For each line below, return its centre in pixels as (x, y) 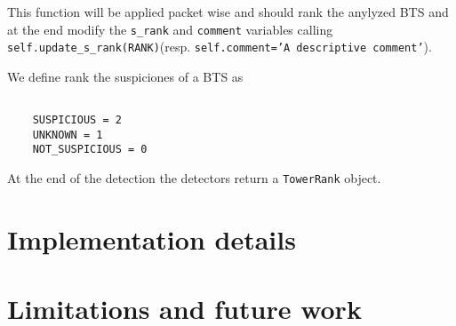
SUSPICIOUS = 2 (77, 120)
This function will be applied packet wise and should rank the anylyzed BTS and (228, 12)
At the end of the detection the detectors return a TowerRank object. (194, 178)
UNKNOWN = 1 (68, 135)
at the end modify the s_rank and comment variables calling (170, 29)
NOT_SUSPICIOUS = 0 (90, 150)
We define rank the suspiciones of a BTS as (125, 76)
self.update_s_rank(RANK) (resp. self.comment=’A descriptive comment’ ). (220, 47)
